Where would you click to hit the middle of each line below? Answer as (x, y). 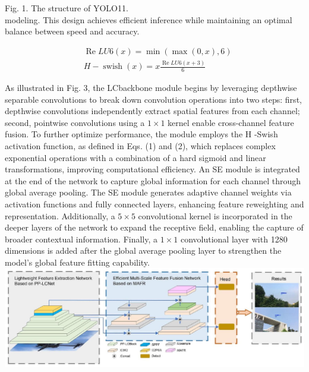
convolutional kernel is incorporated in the (215, 215)
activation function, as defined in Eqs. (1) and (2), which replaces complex (140, 145)
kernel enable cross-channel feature (231, 122)
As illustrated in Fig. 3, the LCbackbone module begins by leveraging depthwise (151, 87)
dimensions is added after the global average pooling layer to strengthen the (143, 250)
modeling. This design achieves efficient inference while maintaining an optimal (149, 19)
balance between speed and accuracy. (72, 31)
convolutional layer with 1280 (234, 239)
